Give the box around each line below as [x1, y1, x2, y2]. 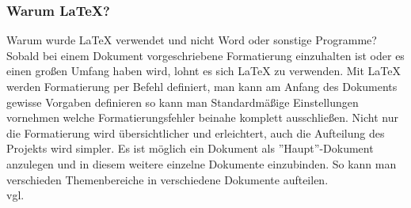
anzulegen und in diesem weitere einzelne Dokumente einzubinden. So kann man [6, 155, 397, 172]
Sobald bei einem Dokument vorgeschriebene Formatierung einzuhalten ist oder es [6, 47, 405, 63]
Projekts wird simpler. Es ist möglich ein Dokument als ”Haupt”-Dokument [6, 140, 374, 157]
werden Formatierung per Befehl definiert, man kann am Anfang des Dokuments [6, 78, 398, 94]
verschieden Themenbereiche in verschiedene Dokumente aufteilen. [6, 171, 329, 187]
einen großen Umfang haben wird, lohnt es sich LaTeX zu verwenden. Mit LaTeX [6, 62, 401, 79]
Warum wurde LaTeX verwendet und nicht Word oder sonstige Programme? [6, 32, 377, 48]
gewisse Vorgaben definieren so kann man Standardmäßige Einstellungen [6, 93, 359, 110]
